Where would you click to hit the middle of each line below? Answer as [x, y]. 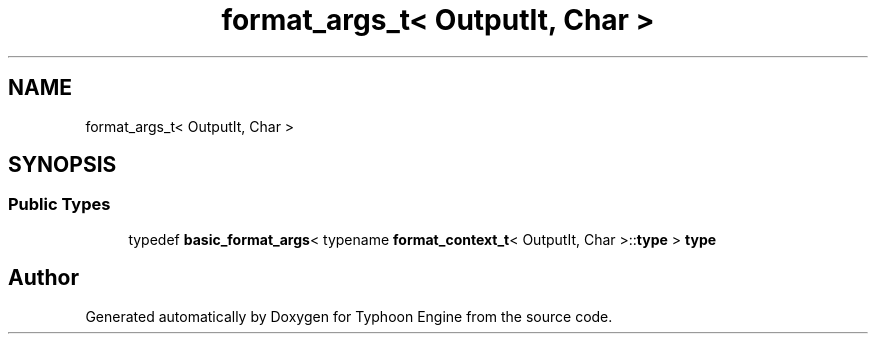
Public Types [59, 204]
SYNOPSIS [62, 165]
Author [43, 278]
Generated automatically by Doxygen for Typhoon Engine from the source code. [349, 316]
